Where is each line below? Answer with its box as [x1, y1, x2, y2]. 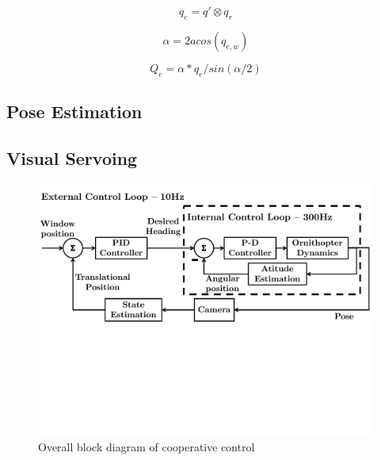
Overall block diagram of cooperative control [38, 439, 255, 455]
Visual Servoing [6, 145, 138, 170]
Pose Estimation [6, 98, 142, 123]
